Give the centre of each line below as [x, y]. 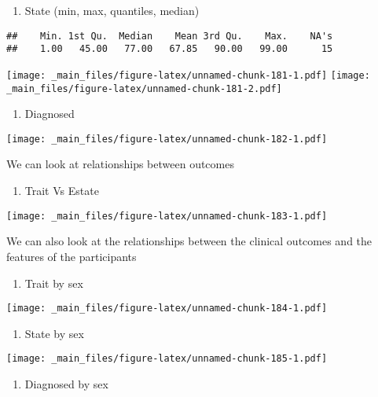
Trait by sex [54, 283]
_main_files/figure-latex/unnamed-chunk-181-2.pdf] [144, 88]
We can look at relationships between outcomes [120, 164]
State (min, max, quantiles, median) [112, 10]
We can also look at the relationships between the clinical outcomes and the [189, 241]
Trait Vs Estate [62, 191]
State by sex [54, 333]
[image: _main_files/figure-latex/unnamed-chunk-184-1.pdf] [167, 309]
